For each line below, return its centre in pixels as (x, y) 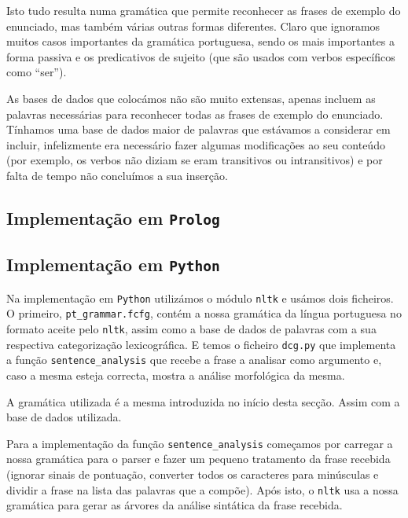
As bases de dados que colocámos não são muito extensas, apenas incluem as (191, 98)
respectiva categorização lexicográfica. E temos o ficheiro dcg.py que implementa (201, 344)
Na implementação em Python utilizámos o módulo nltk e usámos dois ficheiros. (200, 298)
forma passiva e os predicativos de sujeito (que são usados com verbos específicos (201, 56)
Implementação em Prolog (113, 217)
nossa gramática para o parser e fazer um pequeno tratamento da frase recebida (198, 459)
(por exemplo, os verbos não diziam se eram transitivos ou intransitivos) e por (195, 160)
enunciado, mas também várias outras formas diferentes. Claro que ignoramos (193, 26)
